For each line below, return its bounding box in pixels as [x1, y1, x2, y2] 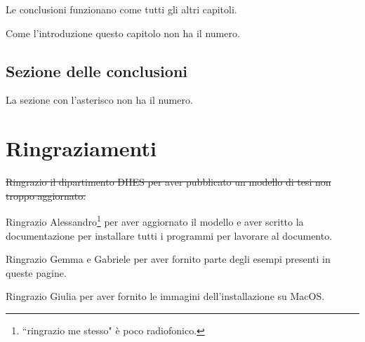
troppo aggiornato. [6, 188, 86, 203]
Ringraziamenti [6, 134, 157, 163]
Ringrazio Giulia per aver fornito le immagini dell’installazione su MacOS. [6, 289, 325, 303]
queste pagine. [6, 265, 67, 280]
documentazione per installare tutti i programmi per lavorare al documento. [6, 228, 333, 242]
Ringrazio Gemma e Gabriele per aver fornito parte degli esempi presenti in [6, 252, 331, 266]
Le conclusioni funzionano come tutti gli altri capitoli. [6, 2, 237, 16]
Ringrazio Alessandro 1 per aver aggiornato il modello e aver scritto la [6, 212, 304, 228]
